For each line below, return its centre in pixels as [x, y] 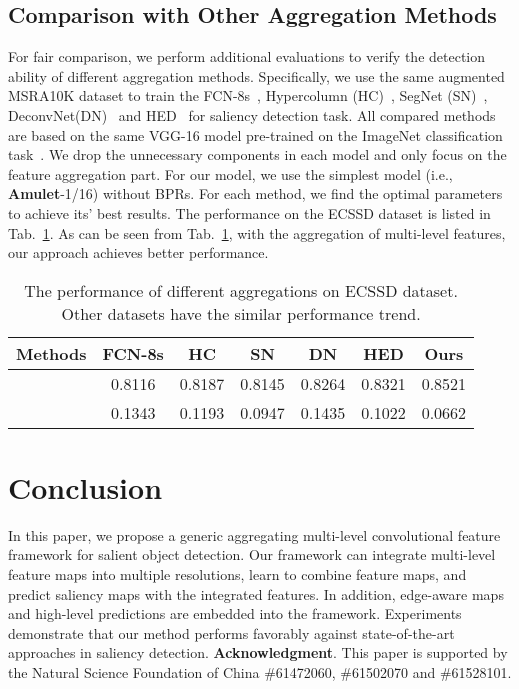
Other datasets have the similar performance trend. [241, 313]
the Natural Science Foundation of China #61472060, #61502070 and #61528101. [260, 672]
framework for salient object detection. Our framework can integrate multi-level [252, 554]
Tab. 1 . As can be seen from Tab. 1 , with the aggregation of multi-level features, [257, 232]
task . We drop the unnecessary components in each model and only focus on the [257, 154]
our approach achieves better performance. [138, 252]
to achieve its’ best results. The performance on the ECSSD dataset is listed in [249, 212]
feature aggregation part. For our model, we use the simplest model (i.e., [230, 173]
